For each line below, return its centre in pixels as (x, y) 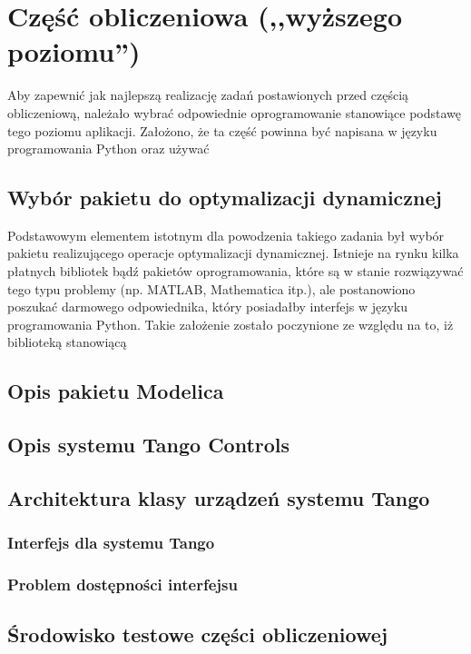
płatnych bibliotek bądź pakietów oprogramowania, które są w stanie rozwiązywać (235, 271)
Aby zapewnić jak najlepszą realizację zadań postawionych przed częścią (208, 95)
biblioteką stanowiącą (67, 342)
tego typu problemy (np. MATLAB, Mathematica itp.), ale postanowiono (211, 288)
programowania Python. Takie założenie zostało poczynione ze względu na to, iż (231, 324)
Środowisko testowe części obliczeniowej (198, 634)
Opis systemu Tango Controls (149, 445)
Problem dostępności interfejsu (123, 585)
